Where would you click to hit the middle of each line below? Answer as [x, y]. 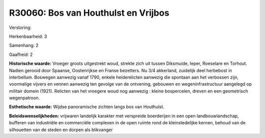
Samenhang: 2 [24, 45]
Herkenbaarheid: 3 [28, 36]
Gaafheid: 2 [21, 55]
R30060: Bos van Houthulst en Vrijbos [89, 13]
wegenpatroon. [25, 98]
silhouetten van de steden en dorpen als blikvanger [61, 130]
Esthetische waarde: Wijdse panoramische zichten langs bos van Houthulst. [87, 107]
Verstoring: [20, 28]
